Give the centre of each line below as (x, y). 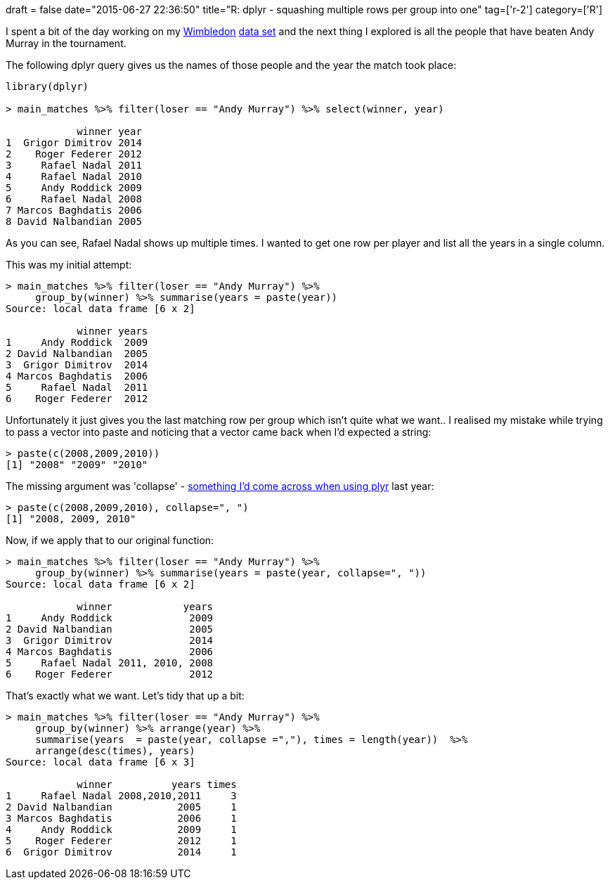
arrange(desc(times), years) (115, 751)
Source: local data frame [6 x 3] (100, 762)
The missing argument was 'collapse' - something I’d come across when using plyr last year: (220, 486)
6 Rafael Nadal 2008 (74, 199)
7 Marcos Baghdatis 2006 (74, 210)
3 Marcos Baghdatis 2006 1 (121, 818)
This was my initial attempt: (69, 265)
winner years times (157, 784)
